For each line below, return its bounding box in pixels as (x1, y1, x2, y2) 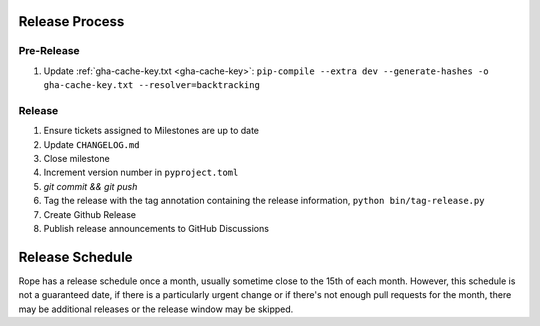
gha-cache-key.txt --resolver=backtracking (43, 80, 260, 91)
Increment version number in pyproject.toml (43, 166, 239, 179)
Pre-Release (18, 44, 80, 58)
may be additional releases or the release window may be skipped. (18, 303, 294, 315)
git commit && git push (43, 180, 138, 192)
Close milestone (43, 153, 110, 165)
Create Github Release (43, 208, 137, 220)
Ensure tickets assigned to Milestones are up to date (43, 125, 260, 137)
